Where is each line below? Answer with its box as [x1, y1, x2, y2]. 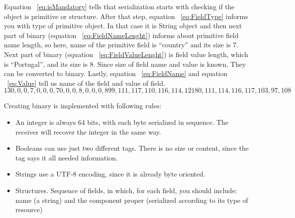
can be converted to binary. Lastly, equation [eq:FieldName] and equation [4, 68, 228, 79]
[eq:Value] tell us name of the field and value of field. [7, 78, 165, 88]
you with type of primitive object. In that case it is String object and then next [4, 20, 242, 31]
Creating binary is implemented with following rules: [4, 100, 162, 111]
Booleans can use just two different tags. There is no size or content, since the [15, 143, 249, 153]
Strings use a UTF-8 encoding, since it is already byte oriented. [15, 169, 206, 179]
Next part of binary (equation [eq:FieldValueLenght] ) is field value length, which [4, 49, 248, 59]
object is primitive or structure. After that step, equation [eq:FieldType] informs [4, 11, 248, 21]
